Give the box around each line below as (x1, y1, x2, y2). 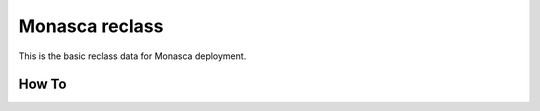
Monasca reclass (18, 15, 164, 37)
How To (18, 76, 67, 93)
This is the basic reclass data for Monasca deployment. (18, 50, 247, 62)
